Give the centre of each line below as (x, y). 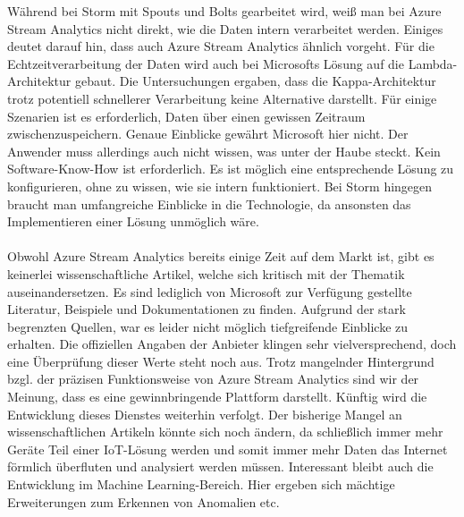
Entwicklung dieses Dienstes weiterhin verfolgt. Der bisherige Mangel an (205, 414)
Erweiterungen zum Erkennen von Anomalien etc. (143, 501)
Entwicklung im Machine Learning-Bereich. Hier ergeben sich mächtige (201, 484)
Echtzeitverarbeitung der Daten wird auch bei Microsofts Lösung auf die (206, 63)
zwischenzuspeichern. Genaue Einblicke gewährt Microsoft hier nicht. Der (208, 134)
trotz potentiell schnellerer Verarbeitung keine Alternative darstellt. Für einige (222, 98)
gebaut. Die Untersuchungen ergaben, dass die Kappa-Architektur (255, 81)
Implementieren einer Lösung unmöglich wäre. (133, 221)
